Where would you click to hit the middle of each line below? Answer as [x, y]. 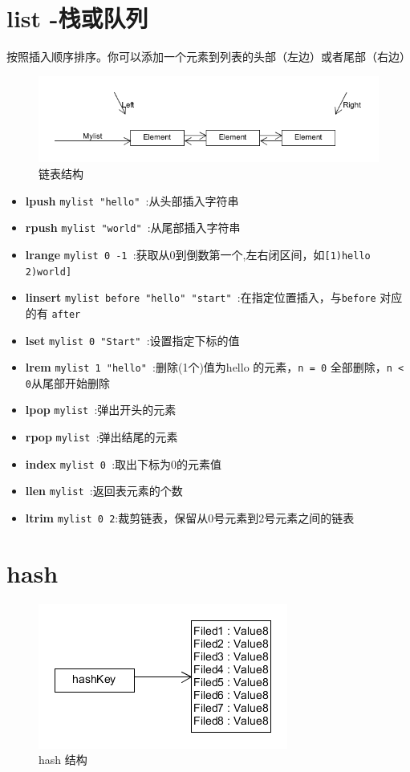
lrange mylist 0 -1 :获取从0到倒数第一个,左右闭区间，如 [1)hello [198, 254]
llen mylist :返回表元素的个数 [104, 491]
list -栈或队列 [77, 18]
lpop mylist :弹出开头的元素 [101, 410]
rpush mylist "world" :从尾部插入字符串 [133, 228]
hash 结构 [63, 760]
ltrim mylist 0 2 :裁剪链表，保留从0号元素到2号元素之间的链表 [190, 518]
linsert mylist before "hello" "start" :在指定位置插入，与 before [201, 297]
